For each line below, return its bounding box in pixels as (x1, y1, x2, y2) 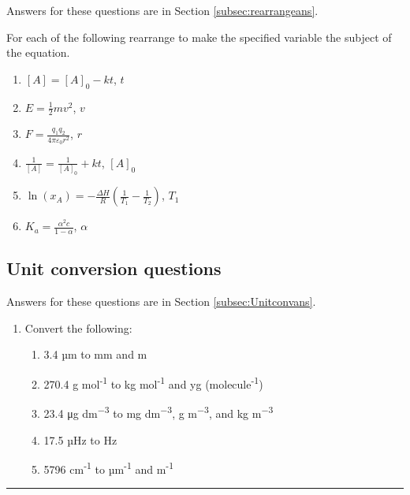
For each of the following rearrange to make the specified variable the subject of (6, 28, 392, 45)
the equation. (6, 44, 70, 61)
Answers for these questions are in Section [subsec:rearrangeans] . (6, 2, 319, 18)
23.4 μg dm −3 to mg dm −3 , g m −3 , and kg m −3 (43, 403, 274, 421)
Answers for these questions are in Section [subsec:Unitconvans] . (6, 293, 316, 310)
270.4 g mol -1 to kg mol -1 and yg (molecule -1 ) (43, 374, 263, 392)
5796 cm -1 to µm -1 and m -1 (43, 459, 174, 477)
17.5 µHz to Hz (43, 431, 117, 448)
